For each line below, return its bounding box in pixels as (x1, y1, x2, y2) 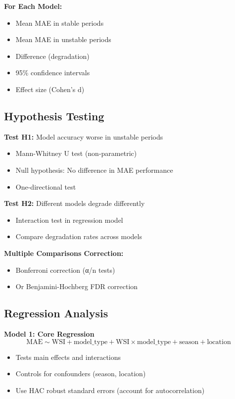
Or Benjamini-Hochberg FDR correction (15, 281, 138, 292)
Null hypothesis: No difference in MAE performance (15, 164, 173, 175)
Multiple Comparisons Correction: (4, 248, 124, 258)
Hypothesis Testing (4, 108, 104, 123)
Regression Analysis (4, 305, 108, 321)
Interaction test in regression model (15, 214, 123, 225)
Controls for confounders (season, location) (15, 368, 146, 379)
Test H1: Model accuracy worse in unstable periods (4, 131, 163, 142)
